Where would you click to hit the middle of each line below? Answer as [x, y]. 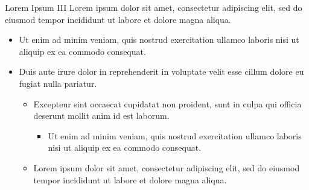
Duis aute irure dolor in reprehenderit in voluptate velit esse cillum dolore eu [161, 71]
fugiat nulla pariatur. [58, 83]
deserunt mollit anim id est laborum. [101, 116]
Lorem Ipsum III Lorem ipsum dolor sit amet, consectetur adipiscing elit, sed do [154, 7]
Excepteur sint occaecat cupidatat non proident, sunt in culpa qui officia [167, 103]
